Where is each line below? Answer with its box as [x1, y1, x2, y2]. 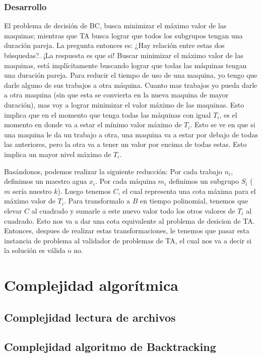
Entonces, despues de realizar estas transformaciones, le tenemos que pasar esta [4, 225, 249, 236]
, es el [219, 109, 237, 120]
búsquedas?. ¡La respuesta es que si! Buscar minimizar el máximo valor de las [4, 50, 243, 60]
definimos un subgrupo [168, 176, 239, 186]
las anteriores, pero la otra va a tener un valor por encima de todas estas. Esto [4, 139, 247, 149]
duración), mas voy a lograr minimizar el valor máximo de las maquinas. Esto [4, 99, 244, 110]
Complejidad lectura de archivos [4, 309, 176, 325]
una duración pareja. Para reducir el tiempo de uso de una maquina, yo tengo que [4, 70, 257, 80]
